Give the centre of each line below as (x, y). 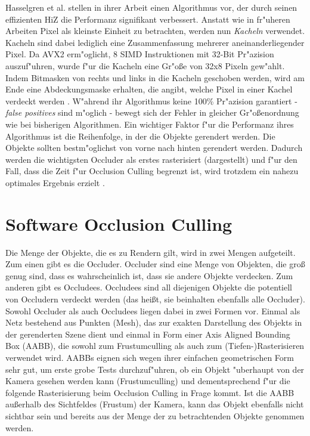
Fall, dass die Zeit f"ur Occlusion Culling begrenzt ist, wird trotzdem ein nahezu (152, 171)
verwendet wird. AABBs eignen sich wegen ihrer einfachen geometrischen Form (150, 357)
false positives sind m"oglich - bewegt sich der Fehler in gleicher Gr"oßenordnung (152, 112)
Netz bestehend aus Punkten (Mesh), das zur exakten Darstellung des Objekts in (154, 322)
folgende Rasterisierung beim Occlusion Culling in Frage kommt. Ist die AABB (150, 392)
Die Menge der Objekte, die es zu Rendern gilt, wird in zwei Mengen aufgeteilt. (151, 252)
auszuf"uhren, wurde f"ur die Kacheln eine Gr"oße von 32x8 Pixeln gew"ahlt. (145, 65)
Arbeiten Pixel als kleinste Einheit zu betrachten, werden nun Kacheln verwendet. (155, 31)
